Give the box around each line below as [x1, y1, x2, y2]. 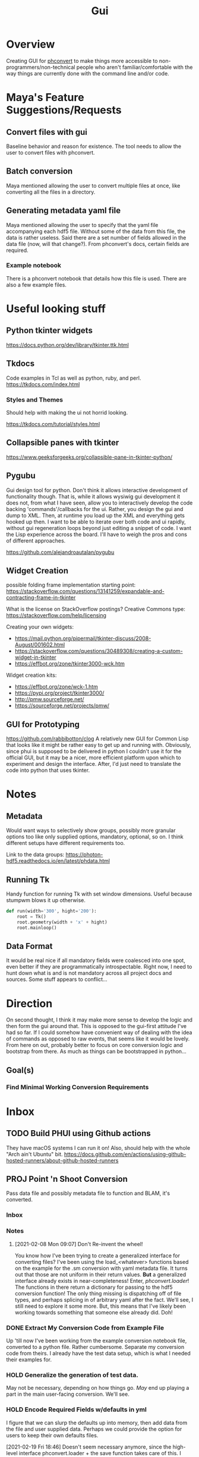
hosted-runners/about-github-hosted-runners [6, 1157, 119, 1164]
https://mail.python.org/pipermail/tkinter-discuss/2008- [14, 635, 151, 642]
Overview [6, 37, 55, 51]
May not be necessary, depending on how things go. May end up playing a [6, 1385, 189, 1392]
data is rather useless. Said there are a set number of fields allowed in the [6, 234, 187, 241]
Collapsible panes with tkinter [6, 438, 119, 448]
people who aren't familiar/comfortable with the [76, 64, 193, 71]
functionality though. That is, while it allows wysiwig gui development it [6, 493, 181, 500]
